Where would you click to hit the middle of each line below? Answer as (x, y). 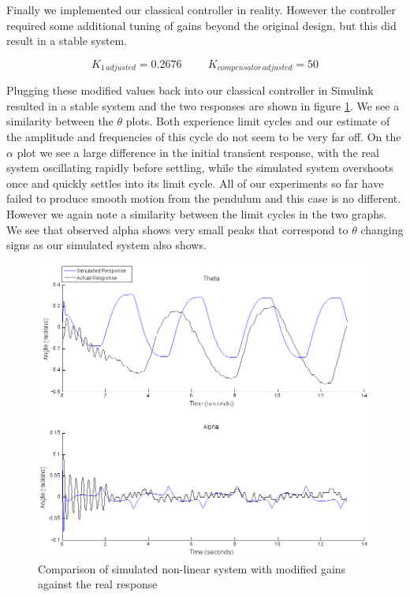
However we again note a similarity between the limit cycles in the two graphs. (197, 213)
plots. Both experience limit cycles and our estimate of (258, 121)
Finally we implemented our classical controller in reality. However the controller (201, 9)
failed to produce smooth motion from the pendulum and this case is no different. (204, 198)
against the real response (98, 584)
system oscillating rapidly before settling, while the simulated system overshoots (200, 168)
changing (382, 229)
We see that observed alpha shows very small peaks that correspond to (177, 229)
